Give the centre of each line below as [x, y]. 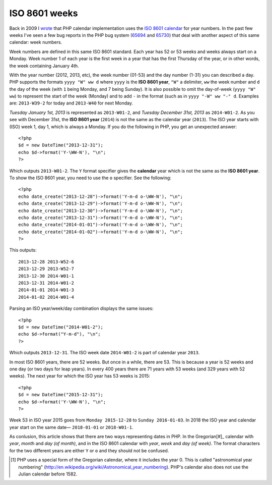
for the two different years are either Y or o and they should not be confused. [89, 450]
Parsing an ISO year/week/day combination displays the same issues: [81, 308]
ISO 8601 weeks [44, 13]
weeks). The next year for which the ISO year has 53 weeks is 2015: [80, 376]
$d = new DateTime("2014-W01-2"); [61, 327]
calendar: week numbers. [36, 42]
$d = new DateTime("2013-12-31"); [61, 145]
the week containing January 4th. [44, 66]
